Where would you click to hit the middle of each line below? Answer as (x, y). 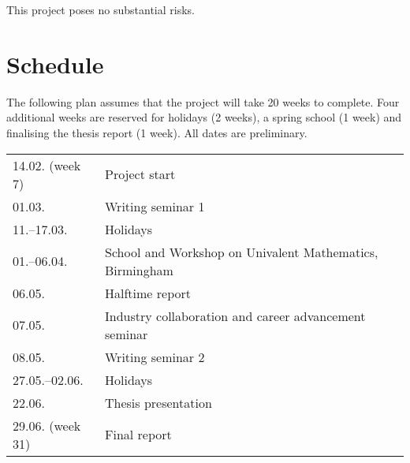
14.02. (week (47, 165)
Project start (140, 174)
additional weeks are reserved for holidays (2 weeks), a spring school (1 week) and (204, 117)
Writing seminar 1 (155, 206)
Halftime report (147, 293)
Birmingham (139, 270)
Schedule (55, 63)
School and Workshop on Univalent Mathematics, (241, 252)
